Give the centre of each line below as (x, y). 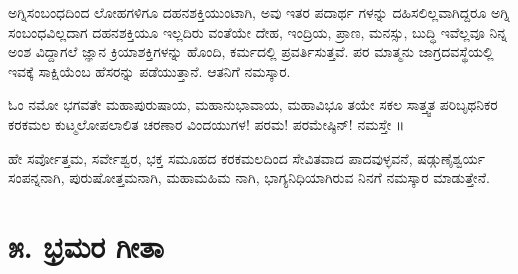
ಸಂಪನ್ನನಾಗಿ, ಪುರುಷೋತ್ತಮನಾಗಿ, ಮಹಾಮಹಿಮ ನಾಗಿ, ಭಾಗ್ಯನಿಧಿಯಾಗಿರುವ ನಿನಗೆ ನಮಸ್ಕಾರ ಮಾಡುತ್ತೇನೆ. (249, 177)
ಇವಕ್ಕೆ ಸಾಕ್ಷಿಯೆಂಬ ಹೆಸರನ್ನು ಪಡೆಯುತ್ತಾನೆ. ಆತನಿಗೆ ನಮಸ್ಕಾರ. (149, 70)
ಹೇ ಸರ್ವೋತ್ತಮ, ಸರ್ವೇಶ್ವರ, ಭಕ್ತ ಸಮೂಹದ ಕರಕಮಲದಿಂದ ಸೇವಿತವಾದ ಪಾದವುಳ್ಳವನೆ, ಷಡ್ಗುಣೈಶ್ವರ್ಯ (246, 157)
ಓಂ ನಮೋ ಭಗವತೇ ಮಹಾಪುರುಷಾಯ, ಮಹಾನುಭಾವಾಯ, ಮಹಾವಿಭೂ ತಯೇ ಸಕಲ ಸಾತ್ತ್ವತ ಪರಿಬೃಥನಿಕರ (253, 104)
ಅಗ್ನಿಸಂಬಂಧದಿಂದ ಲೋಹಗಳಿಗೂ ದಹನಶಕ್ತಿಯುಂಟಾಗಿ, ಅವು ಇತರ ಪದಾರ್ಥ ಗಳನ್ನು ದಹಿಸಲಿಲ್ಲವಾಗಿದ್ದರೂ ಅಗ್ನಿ (259, 12)
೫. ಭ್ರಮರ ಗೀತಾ (86, 245)
